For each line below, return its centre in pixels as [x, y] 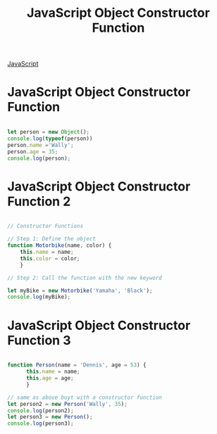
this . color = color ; [50, 258]
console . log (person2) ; [41, 410]
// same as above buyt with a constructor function [85, 397]
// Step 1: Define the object [52, 239]
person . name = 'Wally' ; [41, 145]
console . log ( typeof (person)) [50, 139]
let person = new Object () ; [49, 132]
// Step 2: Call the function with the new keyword [85, 278]
